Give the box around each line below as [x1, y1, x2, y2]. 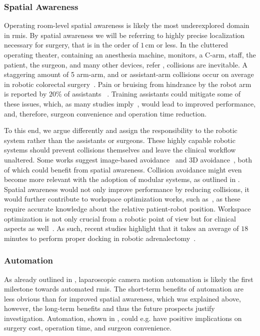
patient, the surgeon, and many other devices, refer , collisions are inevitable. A [4, 59, 248, 69]
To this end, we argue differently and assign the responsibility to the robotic [4, 125, 237, 135]
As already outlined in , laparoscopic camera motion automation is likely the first [4, 273, 253, 284]
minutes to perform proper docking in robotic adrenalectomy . [4, 232, 196, 243]
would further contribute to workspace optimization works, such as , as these [4, 193, 240, 204]
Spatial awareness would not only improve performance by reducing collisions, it [4, 183, 249, 194]
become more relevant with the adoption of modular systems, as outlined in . [4, 174, 240, 184]
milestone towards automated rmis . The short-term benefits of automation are [4, 283, 243, 294]
